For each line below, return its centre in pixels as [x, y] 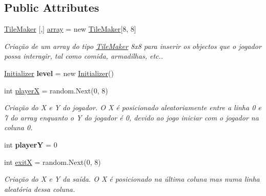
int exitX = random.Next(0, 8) [53, 162]
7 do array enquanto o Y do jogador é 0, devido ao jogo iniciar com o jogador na [131, 117]
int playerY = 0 [31, 144]
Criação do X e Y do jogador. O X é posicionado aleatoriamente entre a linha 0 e [133, 107]
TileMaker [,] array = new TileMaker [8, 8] [70, 29]
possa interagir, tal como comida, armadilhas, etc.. [84, 56]
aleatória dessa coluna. [40, 189]
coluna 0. [18, 127]
